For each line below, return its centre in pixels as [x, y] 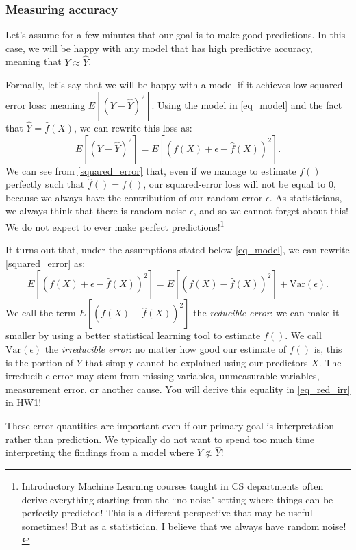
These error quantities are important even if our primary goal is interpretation [170, 425]
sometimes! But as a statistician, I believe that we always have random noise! [184, 526]
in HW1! [24, 402]
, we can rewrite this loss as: [133, 128]
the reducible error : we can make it [266, 313]
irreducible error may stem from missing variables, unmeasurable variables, [163, 376]
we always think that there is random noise [96, 211]
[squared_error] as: [46, 263]
